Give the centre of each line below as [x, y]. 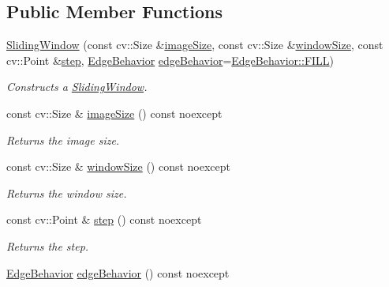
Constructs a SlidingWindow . [77, 87]
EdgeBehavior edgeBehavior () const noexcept [118, 272]
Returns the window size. [67, 193]
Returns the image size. [63, 140]
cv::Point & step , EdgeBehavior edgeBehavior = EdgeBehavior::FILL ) [170, 60]
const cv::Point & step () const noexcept [104, 219]
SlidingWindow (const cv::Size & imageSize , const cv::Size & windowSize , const [195, 45]
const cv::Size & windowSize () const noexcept [119, 166]
